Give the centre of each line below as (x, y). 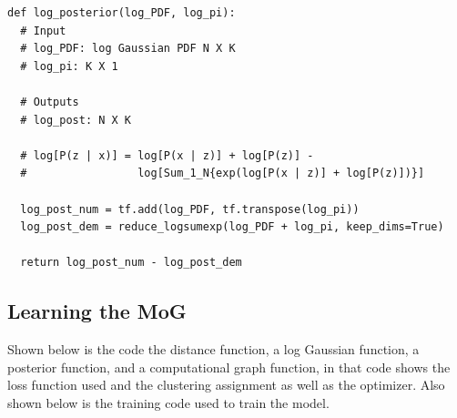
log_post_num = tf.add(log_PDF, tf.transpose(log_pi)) (190, 209)
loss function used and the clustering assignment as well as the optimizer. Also (226, 385)
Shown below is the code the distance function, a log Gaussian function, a (213, 349)
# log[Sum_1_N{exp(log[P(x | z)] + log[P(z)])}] (223, 173)
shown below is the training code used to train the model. (168, 402)
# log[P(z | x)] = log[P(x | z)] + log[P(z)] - (167, 155)
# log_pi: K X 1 (69, 66)
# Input (43, 31)
